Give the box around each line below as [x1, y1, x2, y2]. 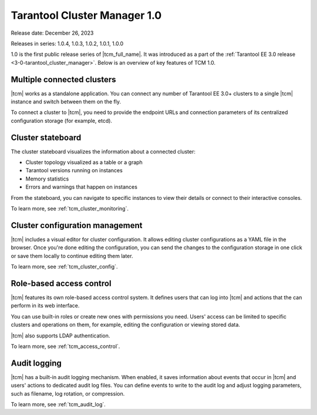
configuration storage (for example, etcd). [11, 117, 113, 124]
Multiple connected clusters [11, 74, 117, 85]
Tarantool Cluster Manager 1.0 [11, 9, 162, 22]
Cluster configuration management [11, 220, 143, 230]
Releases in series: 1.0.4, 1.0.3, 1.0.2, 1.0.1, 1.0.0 [11, 40, 124, 47]
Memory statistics [25, 175, 69, 182]
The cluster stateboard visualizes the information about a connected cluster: [11, 148, 196, 155]
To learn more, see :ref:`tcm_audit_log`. [11, 401, 106, 408]
